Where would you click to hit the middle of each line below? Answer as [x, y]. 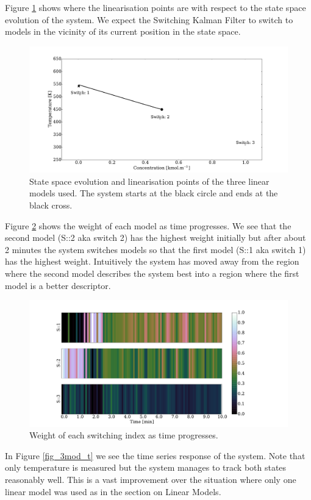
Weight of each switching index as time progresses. [124, 435]
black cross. [51, 205]
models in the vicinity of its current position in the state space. [123, 31]
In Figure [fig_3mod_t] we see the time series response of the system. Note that [155, 455]
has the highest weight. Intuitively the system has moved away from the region [152, 261]
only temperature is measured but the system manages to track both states [146, 467]
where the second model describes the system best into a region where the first [152, 273]
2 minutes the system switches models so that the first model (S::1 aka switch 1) [155, 249]
